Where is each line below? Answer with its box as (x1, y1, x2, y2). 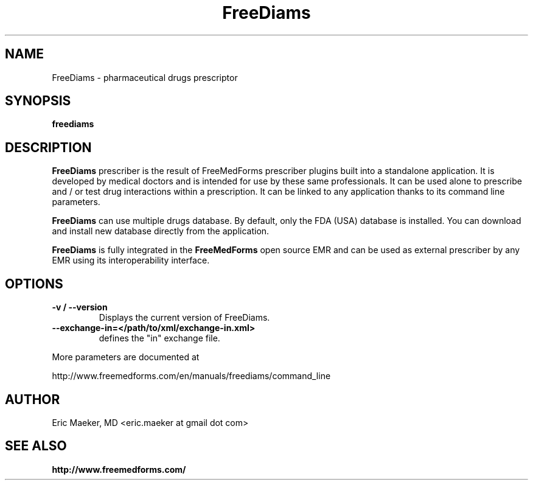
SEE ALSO (5, 438, 67, 454)
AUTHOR (5, 391, 60, 407)
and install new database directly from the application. (52, 226, 270, 237)
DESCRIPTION (5, 139, 92, 155)
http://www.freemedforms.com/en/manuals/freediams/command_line (52, 371, 331, 382)
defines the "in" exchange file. (99, 333, 220, 344)
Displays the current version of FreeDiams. (99, 312, 270, 323)
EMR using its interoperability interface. (52, 255, 210, 266)
